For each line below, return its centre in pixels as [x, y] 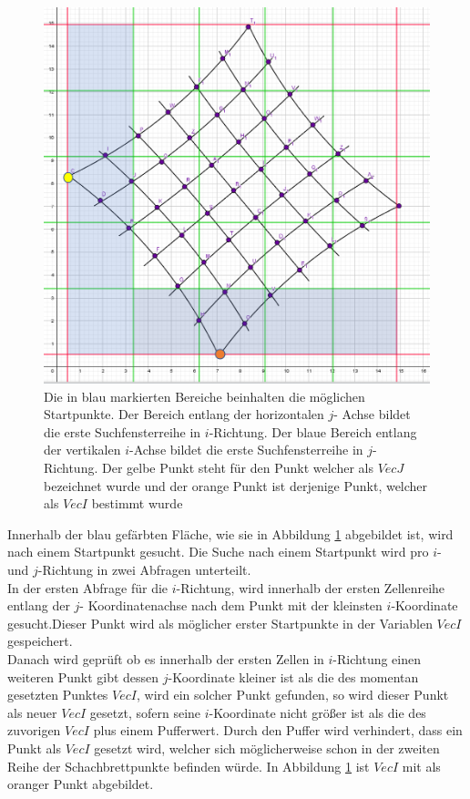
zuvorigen [34, 730]
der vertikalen [82, 450]
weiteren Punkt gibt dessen [83, 676]
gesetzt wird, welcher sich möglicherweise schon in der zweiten [267, 748]
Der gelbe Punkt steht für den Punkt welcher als [237, 468]
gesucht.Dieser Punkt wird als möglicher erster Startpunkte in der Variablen [220, 623]
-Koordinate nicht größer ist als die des [317, 712]
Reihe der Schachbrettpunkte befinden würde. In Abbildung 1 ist [189, 766]
